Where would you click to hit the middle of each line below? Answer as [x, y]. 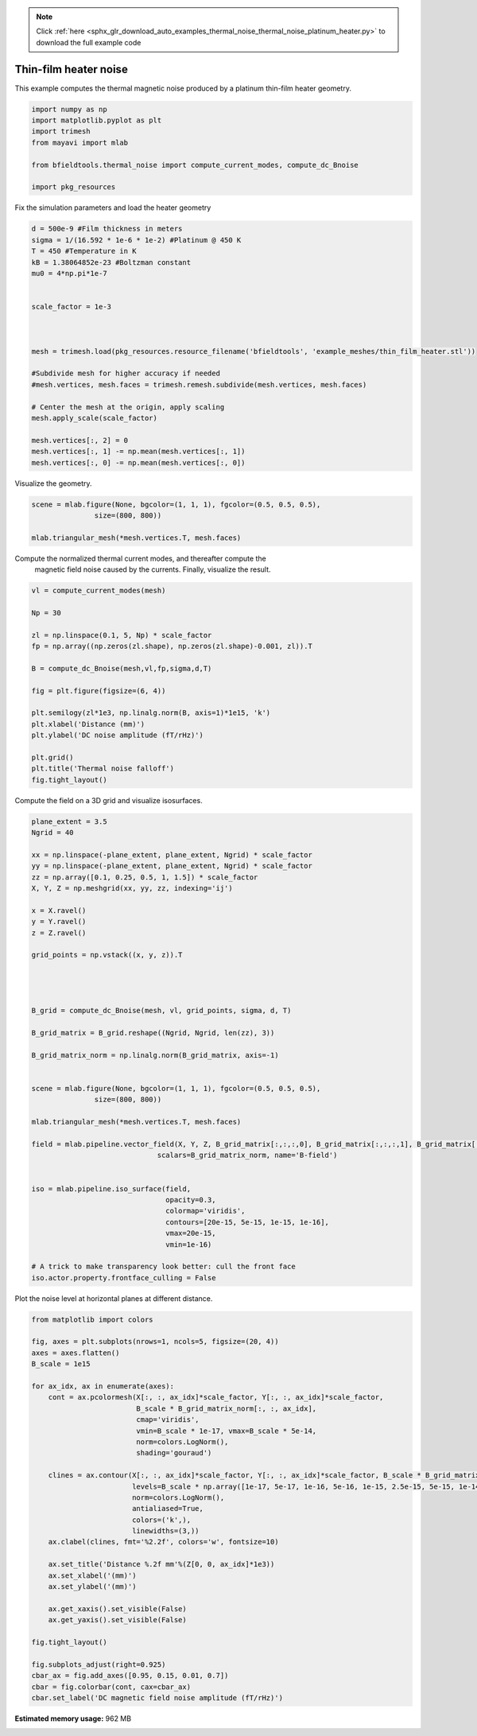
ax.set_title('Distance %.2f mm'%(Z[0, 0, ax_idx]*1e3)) [161, 1564]
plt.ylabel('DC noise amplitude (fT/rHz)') [118, 735]
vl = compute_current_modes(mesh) [99, 591]
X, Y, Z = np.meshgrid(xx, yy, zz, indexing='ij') [132, 888]
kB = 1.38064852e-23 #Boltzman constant [111, 262]
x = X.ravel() [59, 910]
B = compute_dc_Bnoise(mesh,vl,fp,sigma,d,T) [122, 668]
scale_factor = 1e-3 [71, 307]
